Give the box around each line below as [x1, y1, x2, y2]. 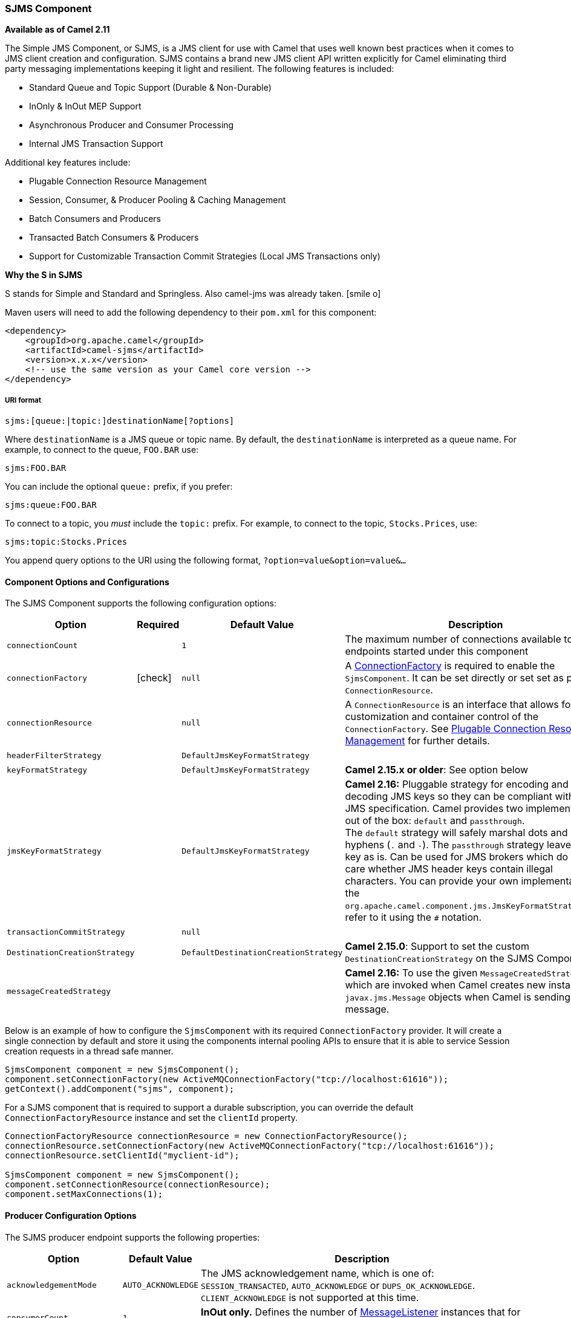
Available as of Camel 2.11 [5, 24, 110, 35]
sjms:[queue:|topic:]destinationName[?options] [5, 416, 235, 426]
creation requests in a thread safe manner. [5, 1046, 174, 1057]
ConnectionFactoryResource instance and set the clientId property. [5, 1112, 298, 1123]
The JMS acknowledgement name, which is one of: [201, 1267, 434, 1279]
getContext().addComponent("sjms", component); [5, 1084, 235, 1094]
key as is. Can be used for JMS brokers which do [345, 851, 569, 863]
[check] [137, 672, 172, 684]
